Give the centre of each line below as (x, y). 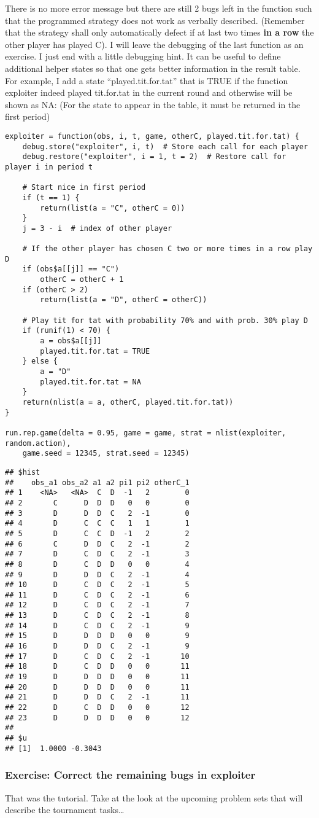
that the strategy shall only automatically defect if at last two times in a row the (159, 32)
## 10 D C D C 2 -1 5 (97, 585)
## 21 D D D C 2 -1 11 (97, 697)
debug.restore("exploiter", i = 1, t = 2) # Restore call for (154, 157)
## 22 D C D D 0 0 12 (97, 708)
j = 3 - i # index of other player (97, 228)
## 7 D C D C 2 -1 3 (97, 554)
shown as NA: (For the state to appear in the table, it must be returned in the (153, 104)
